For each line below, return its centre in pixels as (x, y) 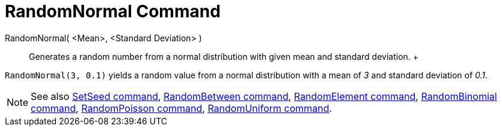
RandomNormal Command (113, 11)
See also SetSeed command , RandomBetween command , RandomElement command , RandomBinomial (264, 96)
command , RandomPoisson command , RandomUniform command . (182, 108)
